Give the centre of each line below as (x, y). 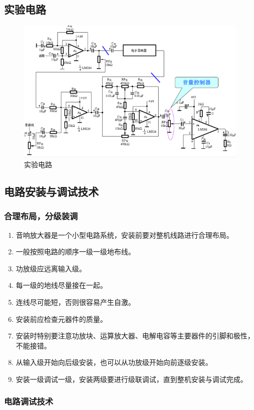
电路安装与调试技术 (51, 191)
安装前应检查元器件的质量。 (61, 319)
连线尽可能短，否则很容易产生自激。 (75, 302)
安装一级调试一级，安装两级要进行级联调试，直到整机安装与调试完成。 (132, 379)
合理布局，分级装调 (41, 216)
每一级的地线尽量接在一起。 (61, 285)
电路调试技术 (29, 401)
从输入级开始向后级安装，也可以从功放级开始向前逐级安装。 (114, 362)
